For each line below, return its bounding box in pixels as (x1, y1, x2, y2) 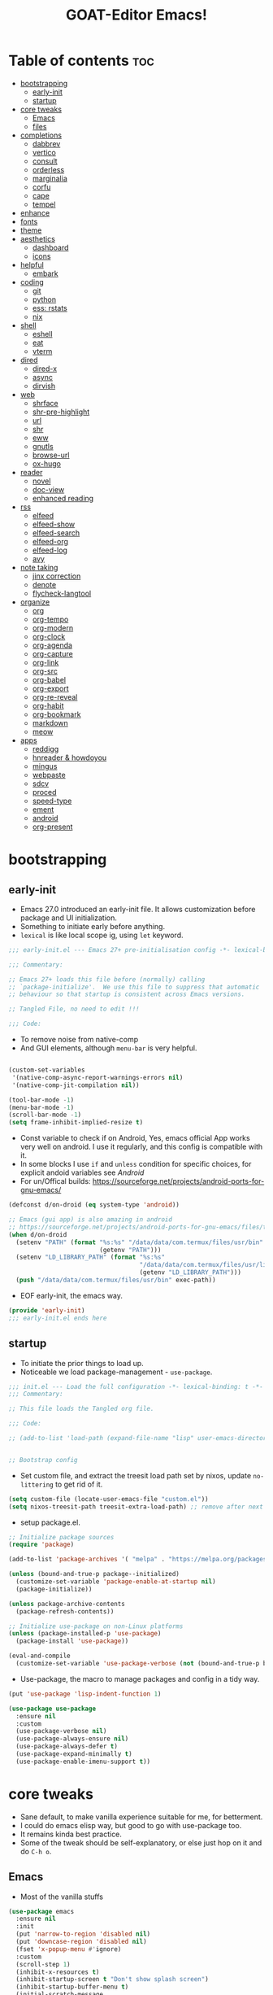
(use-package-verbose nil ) (15, 1727, 107, 1735)
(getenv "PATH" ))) (98, 1246, 162, 1254)
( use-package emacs (8, 1907, 75, 1915)
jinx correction (32, 571, 81, 581)
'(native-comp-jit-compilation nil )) (11, 1080, 140, 1089)
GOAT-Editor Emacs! (65, 6, 208, 24)
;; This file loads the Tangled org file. (8, 1405, 154, 1413)
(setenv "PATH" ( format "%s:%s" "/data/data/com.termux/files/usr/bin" (15, 1238, 264, 1246)
